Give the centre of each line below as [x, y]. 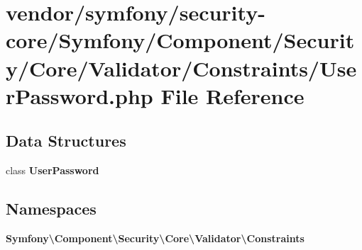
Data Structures [66, 141]
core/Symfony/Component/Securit [180, 40]
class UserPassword [53, 170]
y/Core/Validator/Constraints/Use [181, 68]
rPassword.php [79, 95]
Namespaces [51, 209]
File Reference [232, 95]
